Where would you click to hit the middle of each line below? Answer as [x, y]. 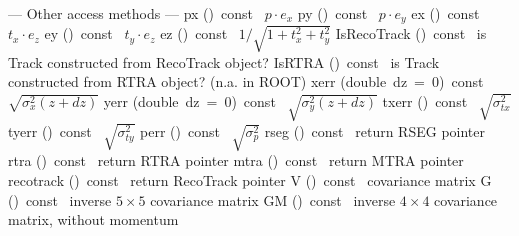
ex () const [445, 13]
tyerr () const [50, 130]
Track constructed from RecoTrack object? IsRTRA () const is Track [224, 61]
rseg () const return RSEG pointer [374, 130]
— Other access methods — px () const [130, 13]
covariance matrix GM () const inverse [273, 199]
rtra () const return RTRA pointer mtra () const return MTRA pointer [236, 160]
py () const [332, 13]
